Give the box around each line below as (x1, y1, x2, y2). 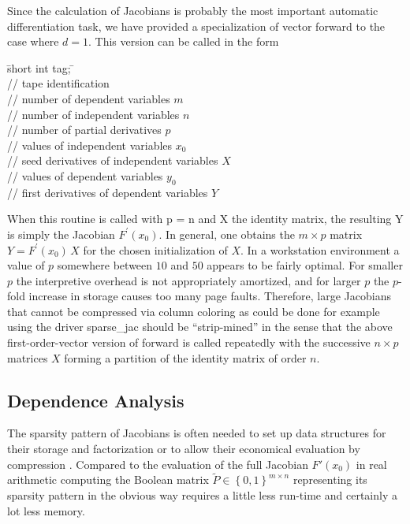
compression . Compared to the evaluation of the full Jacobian (7, 455, 308, 472)
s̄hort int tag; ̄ (7, 59, 75, 76)
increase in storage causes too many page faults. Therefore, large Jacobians (28, 288, 391, 304)
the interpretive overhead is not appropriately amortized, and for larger (16, 272, 361, 288)
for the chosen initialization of (83, 241, 228, 258)
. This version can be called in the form (88, 33, 279, 50)
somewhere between (57, 257, 153, 273)
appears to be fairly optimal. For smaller (207, 257, 403, 273)
